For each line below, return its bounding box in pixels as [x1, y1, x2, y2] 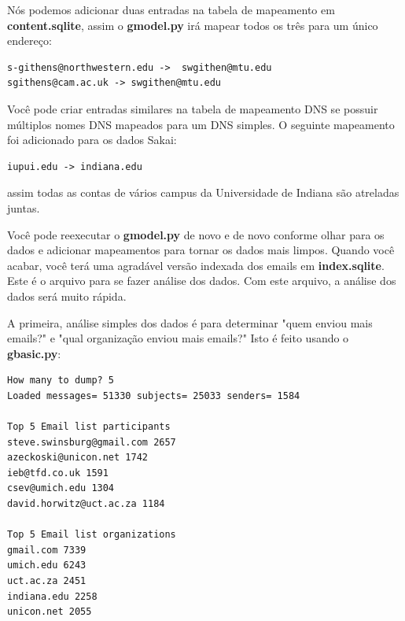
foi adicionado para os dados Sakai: [7, 131, 177, 148]
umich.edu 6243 [7, 560, 87, 571]
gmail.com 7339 [7, 544, 87, 556]
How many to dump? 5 [7, 375, 115, 386]
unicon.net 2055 [7, 606, 92, 618]
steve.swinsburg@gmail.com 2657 [7, 436, 176, 448]
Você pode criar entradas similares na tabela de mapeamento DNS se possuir [7, 100, 378, 116]
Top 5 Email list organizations [7, 529, 176, 541]
